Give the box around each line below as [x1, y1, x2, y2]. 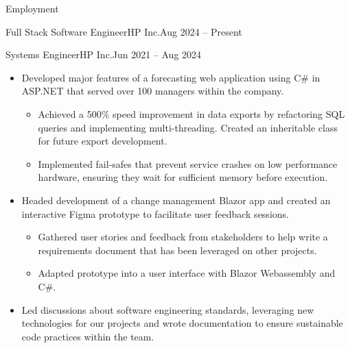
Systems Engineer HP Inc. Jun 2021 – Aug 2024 [5, 47, 202, 62]
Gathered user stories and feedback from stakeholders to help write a [38, 229, 328, 244]
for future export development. [38, 134, 167, 148]
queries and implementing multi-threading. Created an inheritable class [38, 120, 338, 134]
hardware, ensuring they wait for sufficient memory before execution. [38, 170, 328, 184]
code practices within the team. [21, 329, 154, 343]
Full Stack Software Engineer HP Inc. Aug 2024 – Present [5, 24, 242, 38]
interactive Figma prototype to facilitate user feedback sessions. [21, 206, 289, 221]
